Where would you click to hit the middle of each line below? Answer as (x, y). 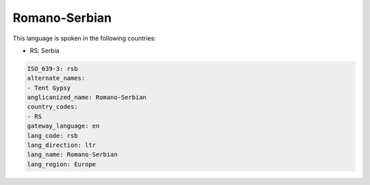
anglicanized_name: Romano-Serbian (87, 98)
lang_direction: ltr (61, 145)
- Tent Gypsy (49, 88)
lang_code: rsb (52, 136)
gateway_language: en (63, 126)
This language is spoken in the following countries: (84, 38)
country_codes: (52, 107)
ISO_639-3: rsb (52, 69)
